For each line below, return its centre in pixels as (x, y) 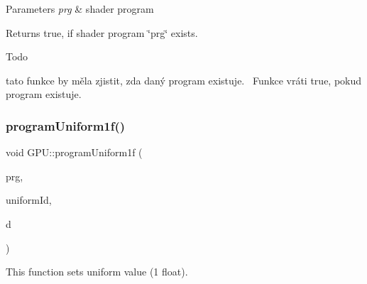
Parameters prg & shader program (80, 9)
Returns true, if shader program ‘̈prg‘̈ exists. (102, 32)
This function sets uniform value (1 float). (97, 272)
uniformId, (29, 200)
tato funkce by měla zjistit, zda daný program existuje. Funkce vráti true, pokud (184, 80)
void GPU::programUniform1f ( (74, 152)
